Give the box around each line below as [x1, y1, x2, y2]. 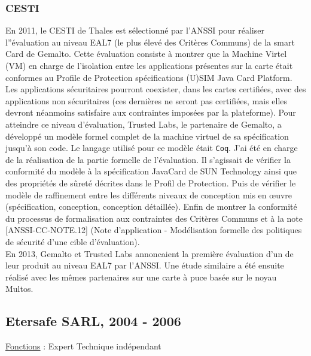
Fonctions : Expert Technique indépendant [5, 340, 161, 352]
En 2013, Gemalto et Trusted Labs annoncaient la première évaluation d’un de [5, 247, 294, 260]
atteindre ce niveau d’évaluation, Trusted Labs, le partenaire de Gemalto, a [5, 117, 282, 130]
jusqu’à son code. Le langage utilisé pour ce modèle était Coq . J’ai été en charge [5, 141, 298, 154]
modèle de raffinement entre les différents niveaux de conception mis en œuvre [5, 188, 292, 201]
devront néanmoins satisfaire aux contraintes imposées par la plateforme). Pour [5, 106, 296, 119]
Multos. [5, 282, 33, 295]
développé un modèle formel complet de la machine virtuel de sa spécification [5, 129, 289, 142]
